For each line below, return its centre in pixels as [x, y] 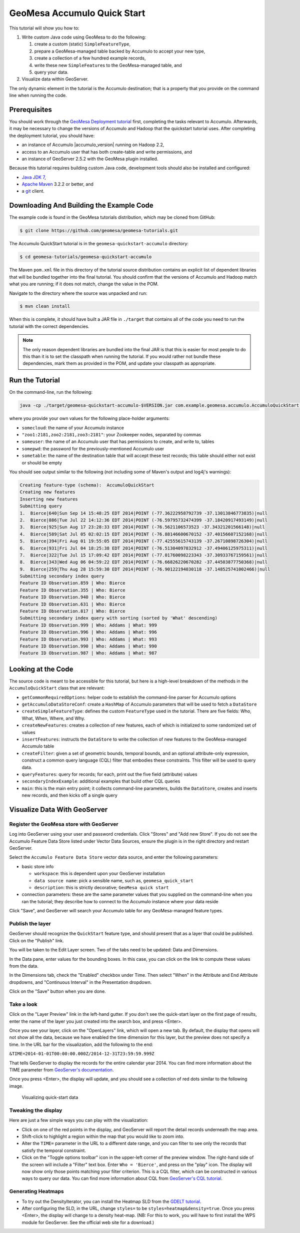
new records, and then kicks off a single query [69, 795]
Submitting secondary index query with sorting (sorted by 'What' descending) [118, 618]
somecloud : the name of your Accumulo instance [73, 427]
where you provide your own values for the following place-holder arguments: [89, 418]
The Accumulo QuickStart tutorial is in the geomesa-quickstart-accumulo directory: [99, 244]
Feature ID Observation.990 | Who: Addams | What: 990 [88, 646]
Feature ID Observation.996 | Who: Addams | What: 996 [88, 632]
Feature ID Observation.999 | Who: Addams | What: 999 [88, 625]
